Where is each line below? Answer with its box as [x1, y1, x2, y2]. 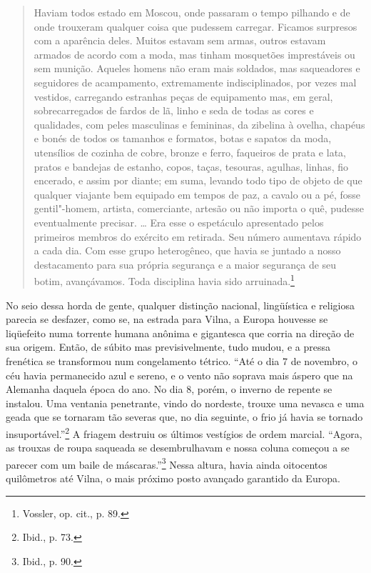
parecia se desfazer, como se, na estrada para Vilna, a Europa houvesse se [6, 312, 328, 327]
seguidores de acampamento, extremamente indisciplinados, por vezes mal [34, 74, 357, 89]
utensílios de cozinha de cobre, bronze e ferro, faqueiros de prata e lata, [34, 144, 346, 159]
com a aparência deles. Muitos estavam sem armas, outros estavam [34, 33, 326, 48]
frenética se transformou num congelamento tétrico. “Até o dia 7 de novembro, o [6, 353, 358, 368]
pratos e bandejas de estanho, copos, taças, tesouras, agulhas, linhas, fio [34, 159, 349, 174]
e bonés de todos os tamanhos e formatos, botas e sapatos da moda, [34, 131, 332, 146]
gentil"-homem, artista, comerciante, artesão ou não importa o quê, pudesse [34, 201, 365, 216]
